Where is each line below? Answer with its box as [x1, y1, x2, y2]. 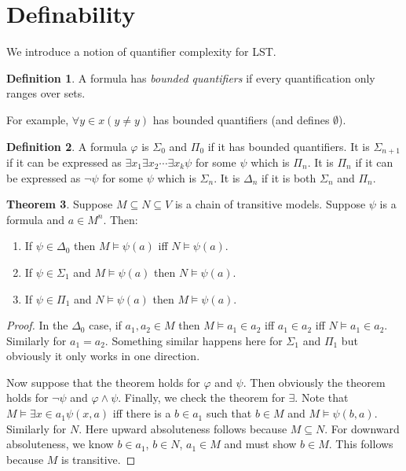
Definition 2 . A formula [6, 138, 127, 154]
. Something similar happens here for [104, 332, 283, 348]
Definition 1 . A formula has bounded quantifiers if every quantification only [6, 69, 375, 86]
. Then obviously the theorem [243, 373, 386, 390]
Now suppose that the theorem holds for [6, 373, 200, 390]
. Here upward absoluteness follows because [79, 420, 287, 436]
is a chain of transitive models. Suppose [174, 196, 366, 212]
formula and [6, 211, 64, 227]
